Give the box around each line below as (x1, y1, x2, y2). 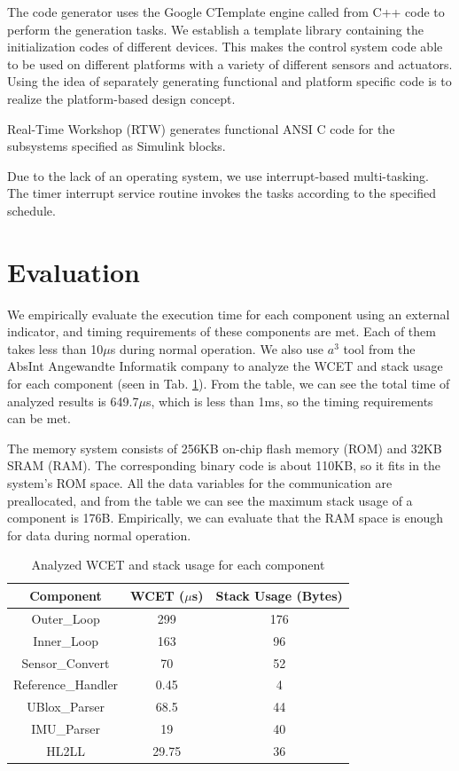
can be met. (7, 409, 71, 428)
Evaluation (7, 253, 140, 289)
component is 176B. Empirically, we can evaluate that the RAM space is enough (7, 508, 443, 527)
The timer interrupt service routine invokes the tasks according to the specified (7, 184, 436, 202)
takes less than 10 (7, 339, 104, 358)
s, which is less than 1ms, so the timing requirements (145, 391, 433, 410)
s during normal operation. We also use (110, 339, 324, 358)
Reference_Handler (13, 675, 119, 694)
